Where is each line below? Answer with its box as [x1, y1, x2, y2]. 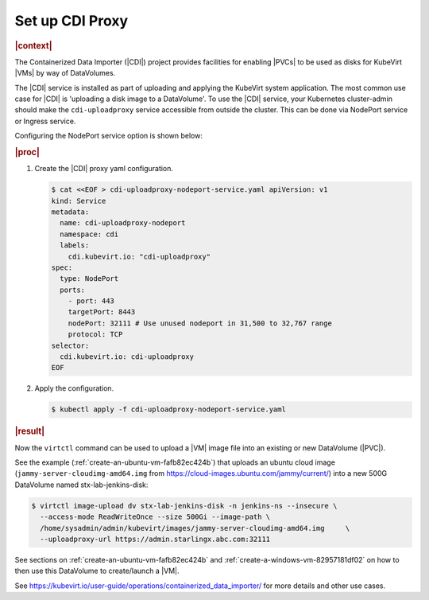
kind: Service [51, 196, 106, 205]
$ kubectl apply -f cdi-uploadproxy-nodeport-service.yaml [51, 405, 286, 414]
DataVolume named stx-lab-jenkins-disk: [14, 480, 149, 489]
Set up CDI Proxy [14, 12, 129, 29]
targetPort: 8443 [68, 307, 136, 317]
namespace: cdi [60, 229, 119, 239]
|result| [14, 426, 45, 437]
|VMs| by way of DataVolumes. [14, 68, 116, 78]
